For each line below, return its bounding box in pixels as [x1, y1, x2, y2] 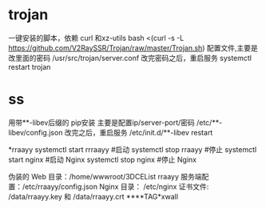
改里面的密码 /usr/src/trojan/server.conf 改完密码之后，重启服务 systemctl [8, 53, 252, 62]
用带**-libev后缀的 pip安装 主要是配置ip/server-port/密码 [8, 118, 196, 127]
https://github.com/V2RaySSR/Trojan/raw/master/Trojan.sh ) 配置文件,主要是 [8, 42, 258, 53]
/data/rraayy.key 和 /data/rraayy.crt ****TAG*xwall [8, 191, 178, 201]
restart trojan [8, 62, 51, 71]
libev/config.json [8, 127, 63, 137]
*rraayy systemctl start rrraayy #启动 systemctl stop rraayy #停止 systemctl [8, 144, 257, 154]
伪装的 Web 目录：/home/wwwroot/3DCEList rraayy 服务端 [8, 171, 202, 181]
